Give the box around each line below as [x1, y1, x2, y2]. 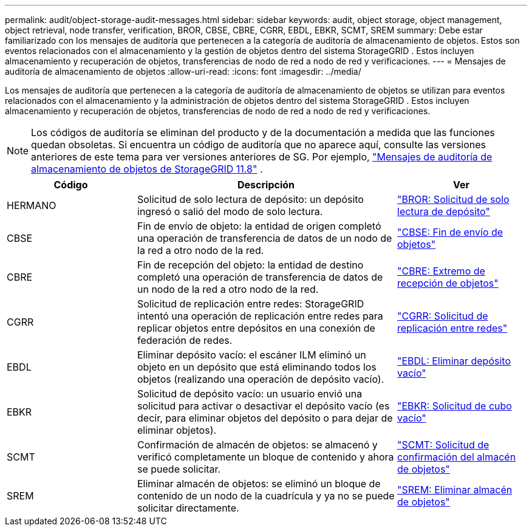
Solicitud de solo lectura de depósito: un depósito [137, 193, 364, 205]
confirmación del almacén [397, 451, 516, 463]
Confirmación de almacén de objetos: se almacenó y [137, 439, 378, 451]
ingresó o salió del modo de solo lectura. [137, 205, 323, 218]
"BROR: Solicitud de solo [397, 193, 510, 205]
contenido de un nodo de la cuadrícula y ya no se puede [137, 490, 395, 502]
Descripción [237, 179, 295, 191]
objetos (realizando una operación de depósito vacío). [137, 373, 384, 385]
